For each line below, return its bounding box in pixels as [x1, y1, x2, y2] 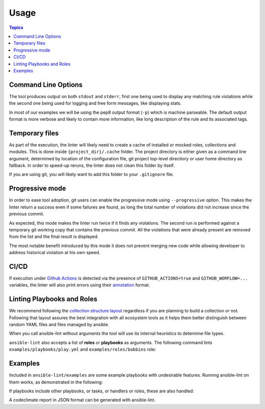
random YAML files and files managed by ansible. [9, 322, 109, 328]
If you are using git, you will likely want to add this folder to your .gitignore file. [9, 172, 174, 178]
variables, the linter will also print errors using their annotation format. [9, 282, 150, 288]
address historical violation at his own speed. [9, 250, 101, 256]
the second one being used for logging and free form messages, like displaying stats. [9, 101, 182, 106]
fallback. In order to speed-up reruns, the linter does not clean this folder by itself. [9, 162, 175, 169]
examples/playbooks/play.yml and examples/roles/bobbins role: [9, 346, 157, 353]
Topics [9, 25, 24, 30]
